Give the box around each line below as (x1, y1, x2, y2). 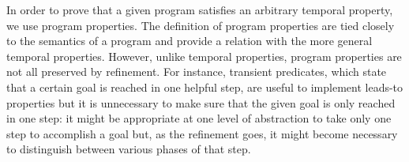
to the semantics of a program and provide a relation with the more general (6, 32, 373, 49)
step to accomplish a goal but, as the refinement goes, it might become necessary (6, 125, 398, 141)
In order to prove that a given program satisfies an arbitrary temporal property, (6, 2, 393, 17)
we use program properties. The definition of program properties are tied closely (6, 17, 395, 33)
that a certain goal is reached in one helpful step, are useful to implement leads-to (6, 78, 403, 95)
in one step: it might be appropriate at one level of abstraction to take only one (6, 110, 392, 126)
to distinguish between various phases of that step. (6, 141, 251, 157)
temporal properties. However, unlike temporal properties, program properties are (6, 47, 402, 64)
